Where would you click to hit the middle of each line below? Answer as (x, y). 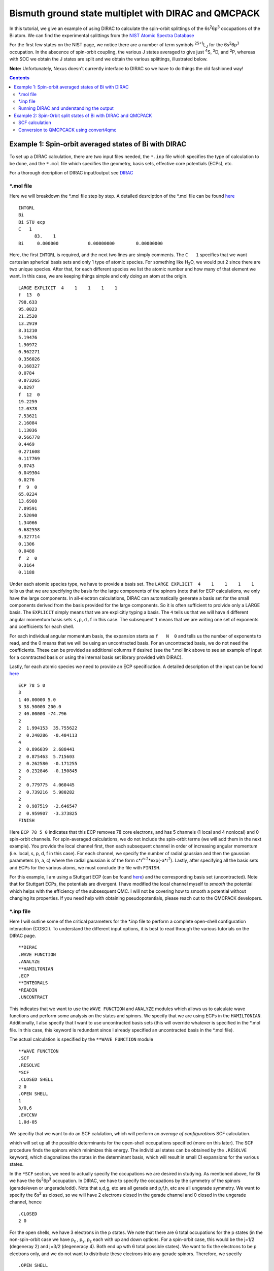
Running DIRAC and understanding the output (66, 108)
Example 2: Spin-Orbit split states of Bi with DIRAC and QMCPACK (83, 115)
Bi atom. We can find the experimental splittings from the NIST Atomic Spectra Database (102, 35)
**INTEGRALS (33, 983)
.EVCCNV (28, 1115)
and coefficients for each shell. (42, 627)
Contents (20, 78)
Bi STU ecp (32, 222)
